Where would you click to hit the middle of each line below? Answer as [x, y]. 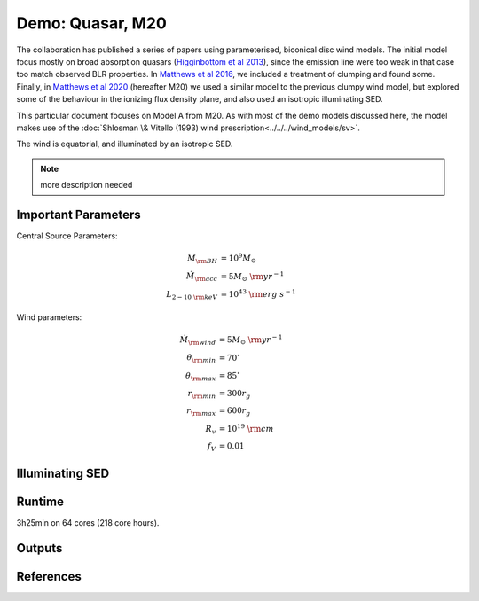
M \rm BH [202, 259]
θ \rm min [201, 359]
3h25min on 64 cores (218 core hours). [88, 522]
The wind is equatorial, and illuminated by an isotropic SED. [125, 144]
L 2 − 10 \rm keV [192, 295]
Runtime [40, 501]
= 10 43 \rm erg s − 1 [258, 293]
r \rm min [202, 394]
